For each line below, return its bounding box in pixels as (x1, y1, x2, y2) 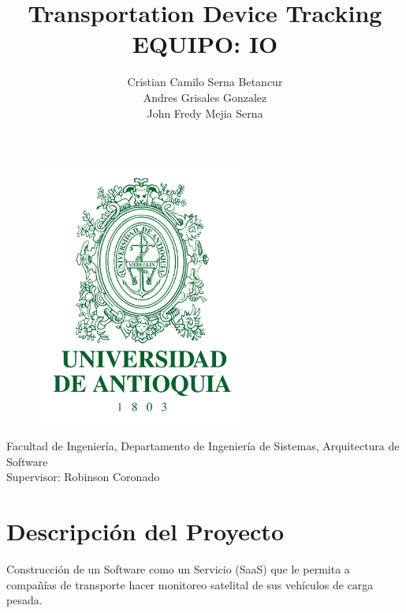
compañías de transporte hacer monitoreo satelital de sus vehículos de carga (6, 576, 374, 592)
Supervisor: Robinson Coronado (6, 468, 160, 485)
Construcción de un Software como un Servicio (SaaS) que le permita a (6, 561, 350, 577)
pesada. (6, 592, 43, 608)
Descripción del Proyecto (6, 515, 284, 547)
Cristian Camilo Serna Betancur (127, 73, 283, 90)
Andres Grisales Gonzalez (143, 88, 267, 105)
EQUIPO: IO (132, 28, 278, 60)
